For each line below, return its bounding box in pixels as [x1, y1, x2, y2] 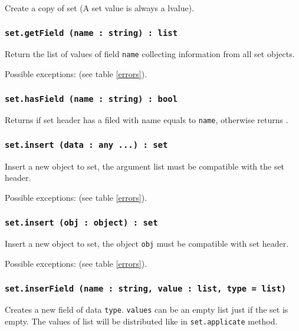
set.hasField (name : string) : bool [5, 94, 178, 104]
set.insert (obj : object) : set [5, 217, 158, 227]
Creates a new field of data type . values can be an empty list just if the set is [5, 303, 288, 316]
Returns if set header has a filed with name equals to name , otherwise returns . [5, 114, 288, 126]
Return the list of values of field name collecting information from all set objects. [5, 48, 295, 60]
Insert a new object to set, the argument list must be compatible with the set [5, 160, 285, 172]
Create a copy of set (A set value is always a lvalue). [5, 2, 195, 14]
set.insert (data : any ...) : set [5, 140, 168, 150]
